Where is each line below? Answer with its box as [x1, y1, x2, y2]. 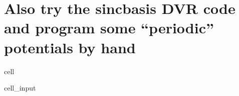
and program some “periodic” [4, 17, 214, 38]
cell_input [4, 83, 36, 93]
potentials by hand [4, 37, 136, 57]
